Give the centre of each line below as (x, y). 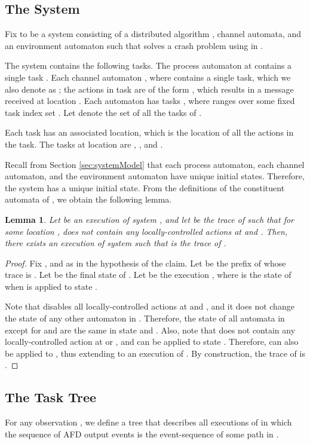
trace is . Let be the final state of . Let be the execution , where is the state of (148, 275)
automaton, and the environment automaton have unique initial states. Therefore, (155, 176)
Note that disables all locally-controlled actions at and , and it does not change (150, 306)
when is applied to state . (51, 286)
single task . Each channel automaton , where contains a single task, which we (148, 77)
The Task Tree (51, 397)
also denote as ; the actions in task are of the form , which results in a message (149, 89)
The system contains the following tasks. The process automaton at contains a (148, 65)
